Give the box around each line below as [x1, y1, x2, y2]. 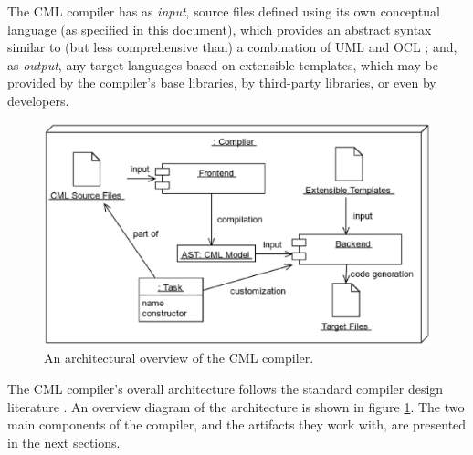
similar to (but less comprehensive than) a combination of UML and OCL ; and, [7, 37, 457, 57]
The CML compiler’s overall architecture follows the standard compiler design [7, 379, 444, 398]
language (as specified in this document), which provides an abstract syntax [7, 19, 432, 38]
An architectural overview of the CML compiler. [44, 348, 314, 367]
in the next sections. [7, 432, 121, 451]
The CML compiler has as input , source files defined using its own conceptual [7, 2, 440, 20]
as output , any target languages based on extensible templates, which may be [7, 55, 438, 74]
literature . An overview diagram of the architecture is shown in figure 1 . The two [7, 397, 465, 416]
